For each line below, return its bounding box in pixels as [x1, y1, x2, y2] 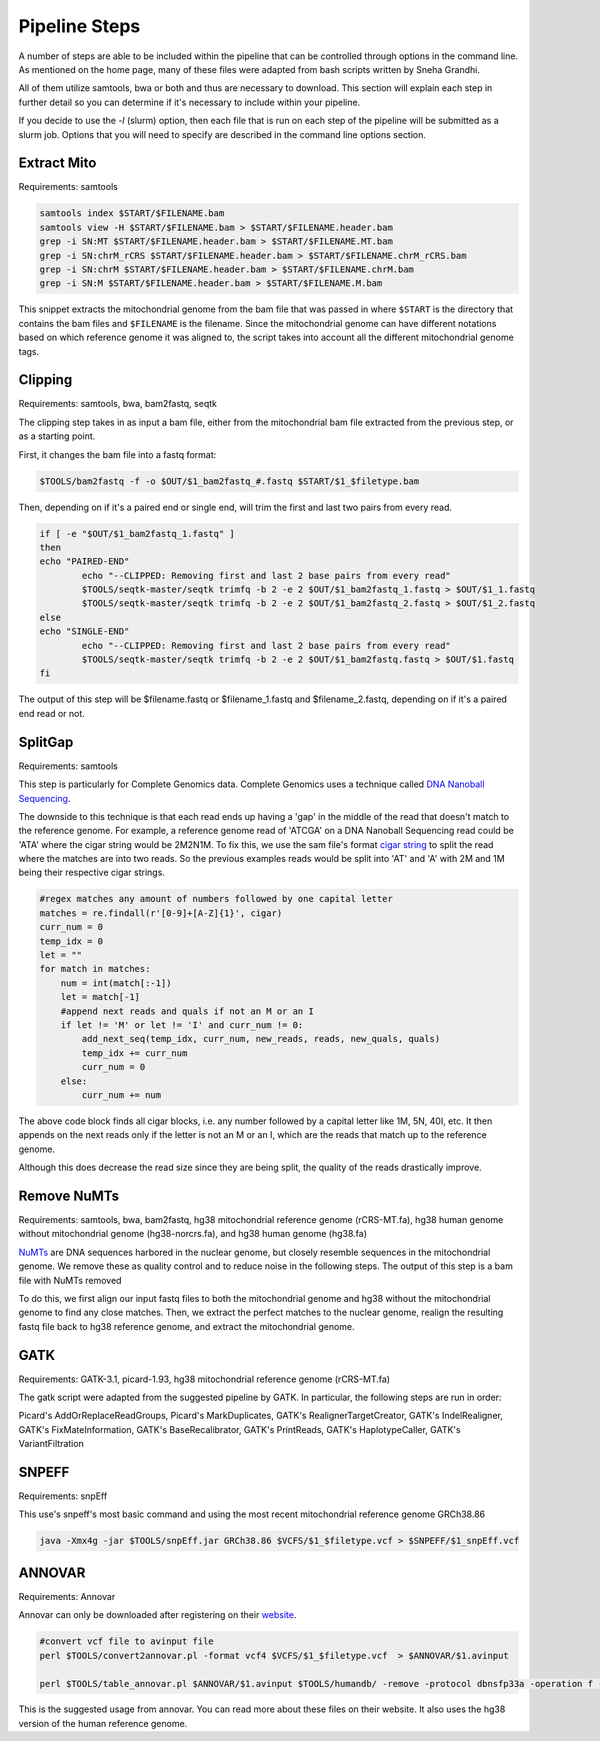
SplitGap [18, 733, 74, 750]
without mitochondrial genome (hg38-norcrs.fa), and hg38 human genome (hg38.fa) [18, 1228, 368, 1240]
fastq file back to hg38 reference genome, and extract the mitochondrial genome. [18, 1320, 355, 1332]
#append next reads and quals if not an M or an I [60, 1005, 314, 1017]
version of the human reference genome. [18, 1717, 188, 1729]
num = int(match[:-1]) [60, 977, 172, 989]
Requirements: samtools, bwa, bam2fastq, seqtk [18, 398, 217, 410]
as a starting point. [18, 430, 96, 442]
